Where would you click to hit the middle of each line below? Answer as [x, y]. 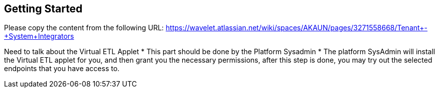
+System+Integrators [39, 36]
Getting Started [43, 9]
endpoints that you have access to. [62, 69]
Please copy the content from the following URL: [84, 28]
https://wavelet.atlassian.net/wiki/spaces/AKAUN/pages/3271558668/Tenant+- [297, 28]
